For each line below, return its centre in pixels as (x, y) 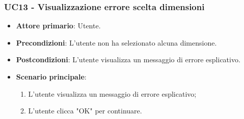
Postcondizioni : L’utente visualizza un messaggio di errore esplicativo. (128, 59)
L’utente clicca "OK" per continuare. (85, 111)
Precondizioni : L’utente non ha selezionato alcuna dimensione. (116, 42)
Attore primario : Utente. (58, 26)
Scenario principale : (51, 76)
